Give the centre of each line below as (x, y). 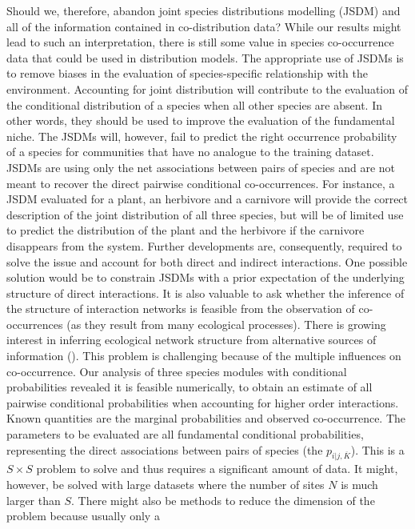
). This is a (377, 449)
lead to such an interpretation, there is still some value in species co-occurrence (200, 42)
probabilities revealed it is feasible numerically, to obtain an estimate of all (190, 387)
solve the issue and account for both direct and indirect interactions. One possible (207, 261)
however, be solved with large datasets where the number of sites (166, 485)
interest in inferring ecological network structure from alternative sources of (192, 340)
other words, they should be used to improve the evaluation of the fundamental (201, 120)
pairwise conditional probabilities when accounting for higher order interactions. (203, 402)
